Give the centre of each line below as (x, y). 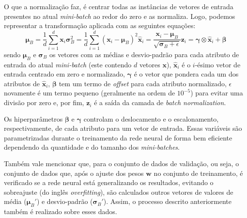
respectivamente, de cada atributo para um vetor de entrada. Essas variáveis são (123, 128)
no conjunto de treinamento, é (198, 173)
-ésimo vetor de (218, 64)
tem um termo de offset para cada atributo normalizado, (143, 83)
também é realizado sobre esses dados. (61, 211)
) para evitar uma (217, 93)
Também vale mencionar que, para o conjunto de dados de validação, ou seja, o (122, 163)
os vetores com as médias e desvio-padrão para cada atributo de (144, 54)
